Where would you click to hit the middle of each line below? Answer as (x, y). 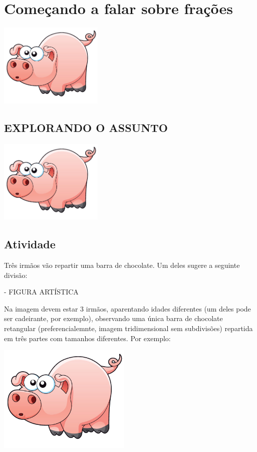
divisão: (16, 275)
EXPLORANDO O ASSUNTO (86, 128)
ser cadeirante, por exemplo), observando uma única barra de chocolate (113, 318)
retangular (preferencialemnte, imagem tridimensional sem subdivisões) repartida (128, 328)
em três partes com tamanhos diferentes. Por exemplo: (87, 338)
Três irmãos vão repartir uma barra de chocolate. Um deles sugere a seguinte (122, 265)
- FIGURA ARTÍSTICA (41, 292)
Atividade (30, 244)
